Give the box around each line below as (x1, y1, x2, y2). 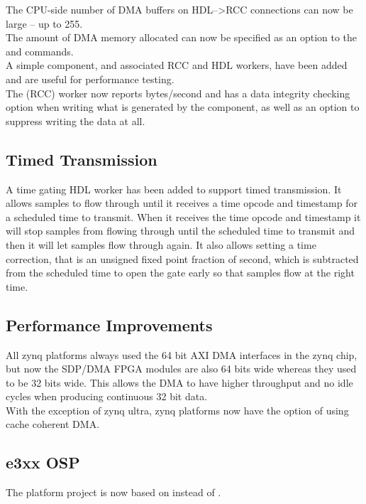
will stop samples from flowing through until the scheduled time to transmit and (6, 223, 355, 238)
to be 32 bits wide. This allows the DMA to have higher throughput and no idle (6, 375, 353, 390)
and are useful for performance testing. (6, 71, 174, 86)
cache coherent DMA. (6, 417, 100, 431)
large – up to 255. (6, 16, 83, 31)
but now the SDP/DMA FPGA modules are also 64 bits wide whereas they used (6, 361, 357, 376)
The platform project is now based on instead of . (6, 485, 221, 500)
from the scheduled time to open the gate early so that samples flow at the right (6, 265, 355, 280)
